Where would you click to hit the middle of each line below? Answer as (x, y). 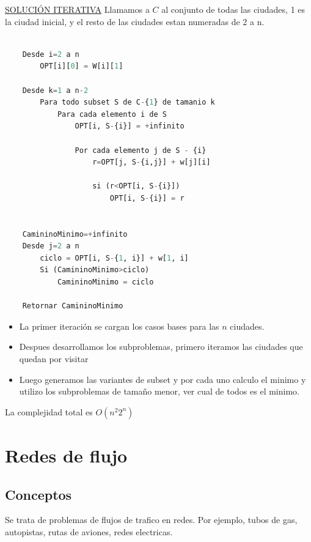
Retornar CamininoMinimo (73, 306)
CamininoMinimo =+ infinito (75, 234)
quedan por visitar (54, 359)
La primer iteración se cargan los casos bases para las (119, 326)
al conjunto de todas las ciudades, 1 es (233, 9)
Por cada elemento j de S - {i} (141, 150)
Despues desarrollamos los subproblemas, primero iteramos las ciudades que (161, 347)
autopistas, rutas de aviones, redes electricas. (89, 531)
